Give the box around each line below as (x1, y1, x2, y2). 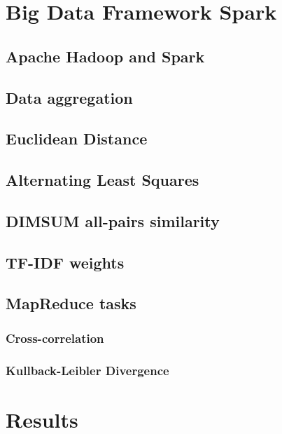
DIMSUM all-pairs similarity (6, 210, 220, 231)
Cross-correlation (6, 329, 104, 346)
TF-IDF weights (6, 251, 125, 273)
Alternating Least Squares (6, 169, 199, 191)
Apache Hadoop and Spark (6, 45, 205, 67)
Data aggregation (6, 86, 133, 108)
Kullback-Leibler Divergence (6, 361, 169, 379)
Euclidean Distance (6, 128, 148, 149)
